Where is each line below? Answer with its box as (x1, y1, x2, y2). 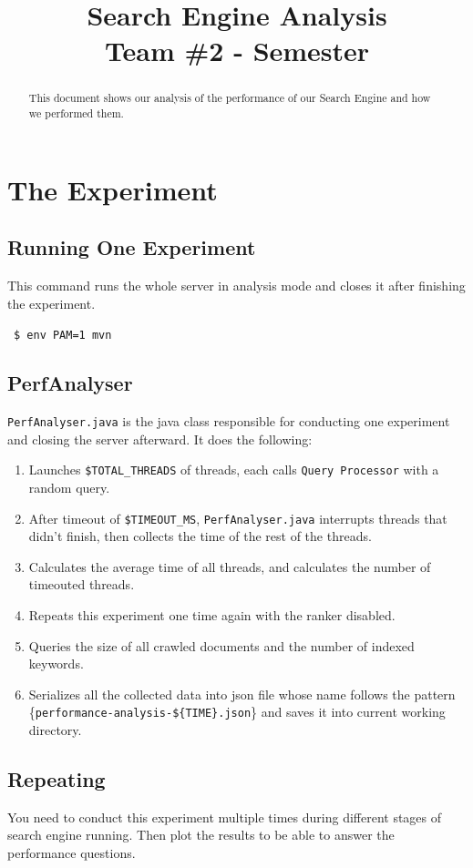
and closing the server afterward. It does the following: (7, 429, 313, 448)
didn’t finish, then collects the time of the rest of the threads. (28, 526, 372, 546)
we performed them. (28, 106, 124, 121)
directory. (28, 720, 82, 740)
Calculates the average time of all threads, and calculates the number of (28, 557, 431, 576)
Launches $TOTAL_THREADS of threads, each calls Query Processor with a (28, 460, 439, 479)
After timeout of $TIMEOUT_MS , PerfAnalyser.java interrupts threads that (28, 508, 447, 527)
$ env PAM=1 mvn (14, 329, 112, 342)
